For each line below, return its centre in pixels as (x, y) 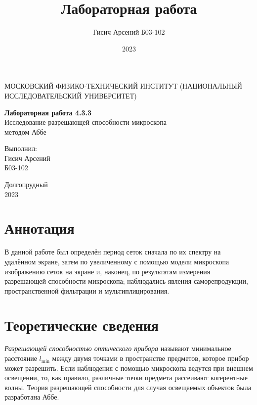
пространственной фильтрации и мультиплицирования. (87, 290)
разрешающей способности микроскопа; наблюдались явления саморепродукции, (126, 281)
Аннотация (40, 228)
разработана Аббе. (32, 397)
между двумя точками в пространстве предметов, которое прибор (150, 358)
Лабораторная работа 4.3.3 (48, 112)
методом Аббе (25, 131)
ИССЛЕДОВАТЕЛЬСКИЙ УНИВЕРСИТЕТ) (71, 95)
